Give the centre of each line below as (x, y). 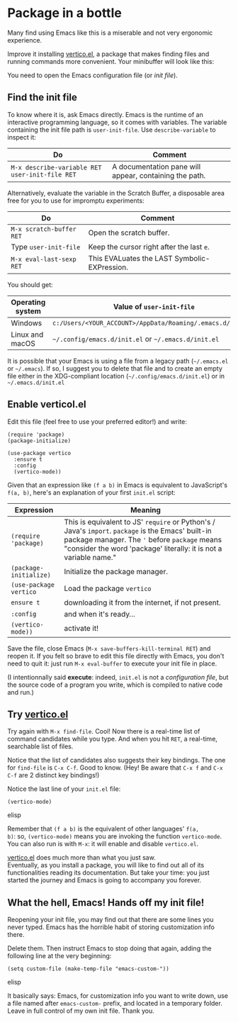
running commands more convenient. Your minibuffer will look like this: (111, 61)
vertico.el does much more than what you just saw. (81, 858)
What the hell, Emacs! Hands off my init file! (106, 903)
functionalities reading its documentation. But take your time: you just (109, 872)
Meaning (146, 510)
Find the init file (42, 97)
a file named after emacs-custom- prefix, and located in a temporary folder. (115, 1004)
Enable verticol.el (47, 404)
